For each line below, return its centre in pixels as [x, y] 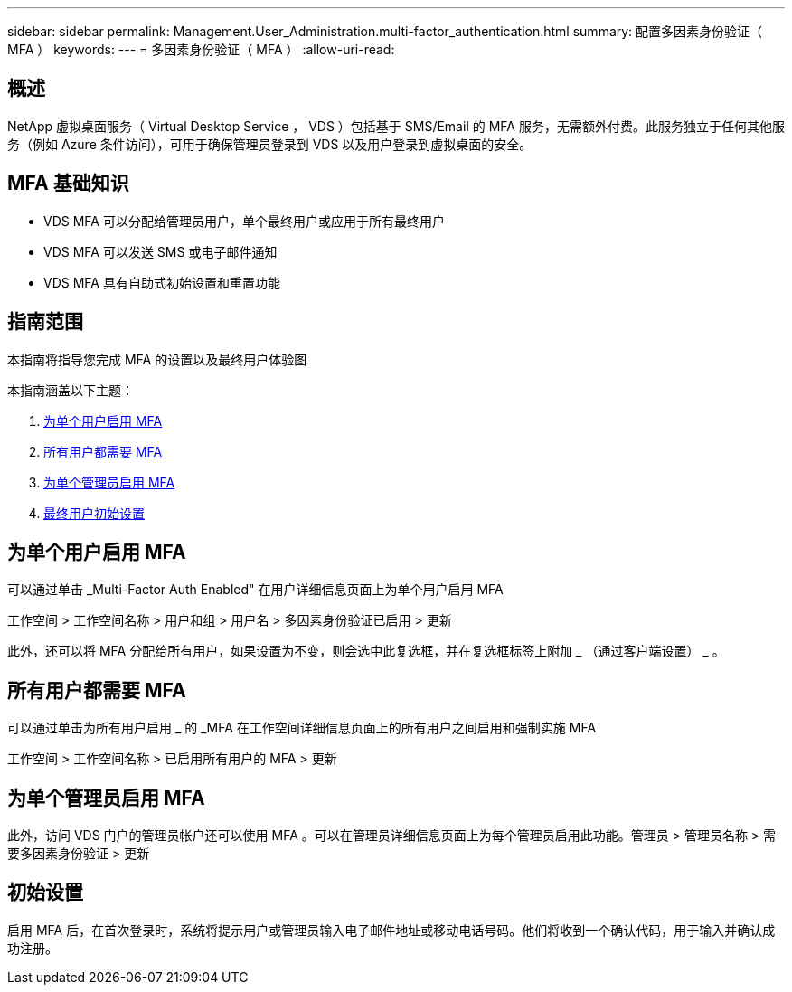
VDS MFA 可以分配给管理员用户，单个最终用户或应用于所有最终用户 [244, 221]
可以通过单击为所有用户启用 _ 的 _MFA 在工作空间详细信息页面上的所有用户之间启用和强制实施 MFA [302, 728]
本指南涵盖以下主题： [71, 390]
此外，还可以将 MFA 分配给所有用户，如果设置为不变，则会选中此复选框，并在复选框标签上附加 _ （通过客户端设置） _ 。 [366, 651]
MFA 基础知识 [68, 184]
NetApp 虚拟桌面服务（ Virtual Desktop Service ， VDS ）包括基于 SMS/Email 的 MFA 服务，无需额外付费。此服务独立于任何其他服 [396, 126]
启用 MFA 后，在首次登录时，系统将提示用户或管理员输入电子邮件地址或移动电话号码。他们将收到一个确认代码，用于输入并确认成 [391, 930]
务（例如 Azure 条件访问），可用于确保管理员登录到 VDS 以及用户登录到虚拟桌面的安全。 [270, 144]
